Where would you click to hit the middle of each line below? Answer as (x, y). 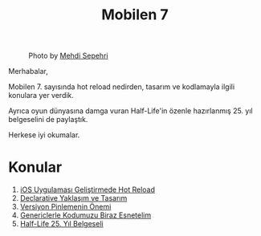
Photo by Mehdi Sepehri (68, 56)
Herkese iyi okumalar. (44, 135)
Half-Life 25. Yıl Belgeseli (61, 224)
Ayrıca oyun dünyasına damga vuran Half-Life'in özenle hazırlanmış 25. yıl (130, 111)
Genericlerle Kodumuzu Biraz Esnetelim (85, 215)
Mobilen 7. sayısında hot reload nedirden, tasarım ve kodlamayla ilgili (122, 87)
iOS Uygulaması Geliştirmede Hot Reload (87, 189)
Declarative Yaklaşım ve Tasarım (73, 198)
